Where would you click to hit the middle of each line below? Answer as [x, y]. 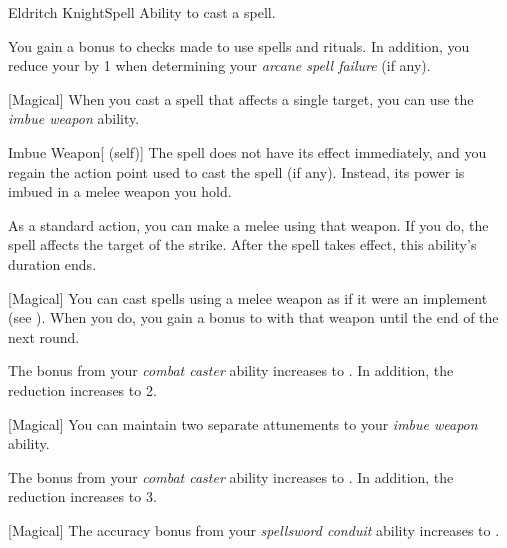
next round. [44, 336]
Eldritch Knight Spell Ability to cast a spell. [142, 12]
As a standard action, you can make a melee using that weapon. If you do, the [248, 224]
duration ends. [52, 263]
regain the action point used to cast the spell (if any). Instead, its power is [236, 171]
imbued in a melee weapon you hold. [120, 191]
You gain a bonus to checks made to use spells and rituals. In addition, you [239, 45]
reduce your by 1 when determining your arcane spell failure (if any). [219, 65]
